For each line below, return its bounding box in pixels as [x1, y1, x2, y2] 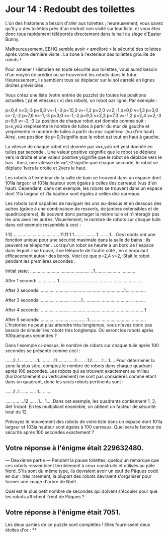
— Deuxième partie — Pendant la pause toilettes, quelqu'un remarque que [5, 457, 159, 463]
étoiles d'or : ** [5, 526, 37, 533]
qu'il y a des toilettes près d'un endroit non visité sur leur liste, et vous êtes [5, 25, 160, 31]
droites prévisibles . [5, 82, 46, 88]
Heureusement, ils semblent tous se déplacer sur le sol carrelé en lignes [5, 77, 155, 83]
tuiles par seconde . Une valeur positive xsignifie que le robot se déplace [5, 149, 156, 155]
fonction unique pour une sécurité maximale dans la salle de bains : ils [5, 237, 151, 243]
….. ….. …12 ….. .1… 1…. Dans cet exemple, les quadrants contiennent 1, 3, [5, 398, 156, 404]
